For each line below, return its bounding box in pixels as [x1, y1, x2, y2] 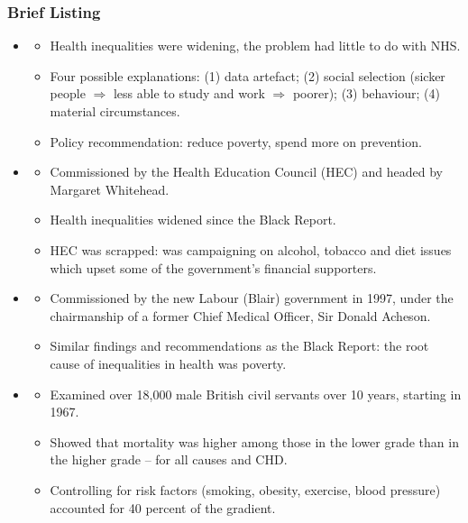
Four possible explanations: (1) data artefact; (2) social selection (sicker [50, 66, 445, 85]
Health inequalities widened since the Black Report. [50, 210, 336, 229]
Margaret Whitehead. [50, 179, 170, 198]
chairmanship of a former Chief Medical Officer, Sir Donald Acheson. [50, 306, 431, 325]
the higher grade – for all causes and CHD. [50, 450, 288, 469]
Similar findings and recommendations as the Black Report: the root [50, 336, 429, 355]
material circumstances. [50, 102, 180, 120]
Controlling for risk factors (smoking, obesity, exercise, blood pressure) [50, 480, 441, 499]
